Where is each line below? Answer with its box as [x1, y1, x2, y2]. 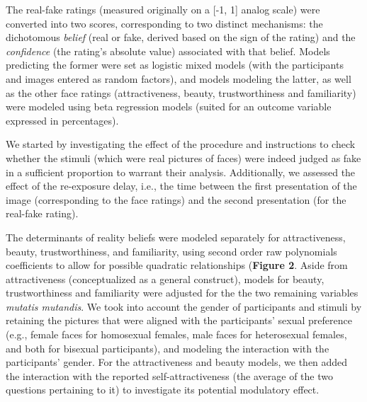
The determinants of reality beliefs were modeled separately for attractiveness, [6, 229, 346, 244]
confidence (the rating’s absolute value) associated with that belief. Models [6, 43, 330, 58]
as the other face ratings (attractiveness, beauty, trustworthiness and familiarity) [6, 85, 356, 100]
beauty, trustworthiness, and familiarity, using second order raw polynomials [6, 243, 337, 258]
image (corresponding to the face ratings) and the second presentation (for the [6, 192, 346, 207]
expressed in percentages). [6, 113, 119, 127]
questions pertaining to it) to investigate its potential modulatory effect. [6, 382, 320, 397]
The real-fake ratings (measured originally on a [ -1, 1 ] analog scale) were [6, 2, 320, 16]
